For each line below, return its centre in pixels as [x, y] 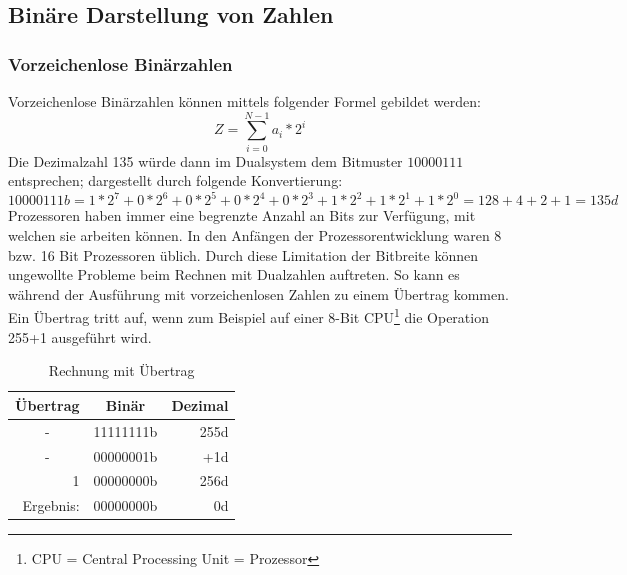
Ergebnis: [51, 505]
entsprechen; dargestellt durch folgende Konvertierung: [175, 180]
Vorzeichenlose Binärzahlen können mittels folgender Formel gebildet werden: [244, 101]
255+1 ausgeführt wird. [80, 336]
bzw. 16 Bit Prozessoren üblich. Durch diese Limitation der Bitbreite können [243, 254]
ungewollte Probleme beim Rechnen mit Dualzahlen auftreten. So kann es [234, 274]
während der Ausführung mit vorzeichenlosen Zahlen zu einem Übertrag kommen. [258, 293]
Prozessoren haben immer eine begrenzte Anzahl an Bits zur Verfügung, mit [242, 215]
